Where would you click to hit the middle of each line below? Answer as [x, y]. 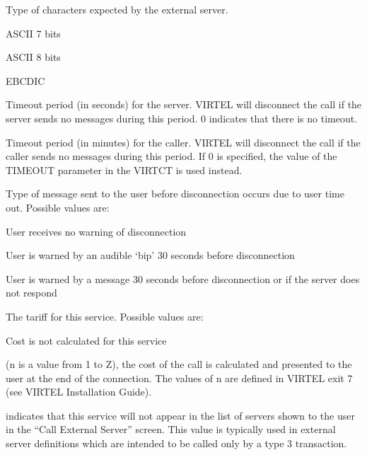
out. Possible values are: [58, 207]
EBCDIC [25, 80]
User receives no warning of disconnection [96, 231]
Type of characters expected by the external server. [117, 9]
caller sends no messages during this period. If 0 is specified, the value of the [171, 156]
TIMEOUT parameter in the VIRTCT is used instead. [124, 169]
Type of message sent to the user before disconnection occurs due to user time [175, 194]
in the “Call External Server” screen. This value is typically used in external [171, 429]
